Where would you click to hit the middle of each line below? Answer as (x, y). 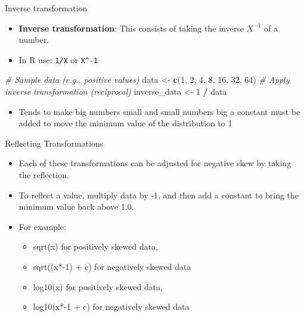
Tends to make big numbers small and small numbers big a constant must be (159, 111)
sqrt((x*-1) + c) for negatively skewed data (112, 266)
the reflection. (44, 175)
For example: (42, 226)
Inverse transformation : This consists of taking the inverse (131, 28)
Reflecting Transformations (54, 143)
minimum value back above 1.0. (76, 206)
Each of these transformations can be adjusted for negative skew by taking (155, 163)
